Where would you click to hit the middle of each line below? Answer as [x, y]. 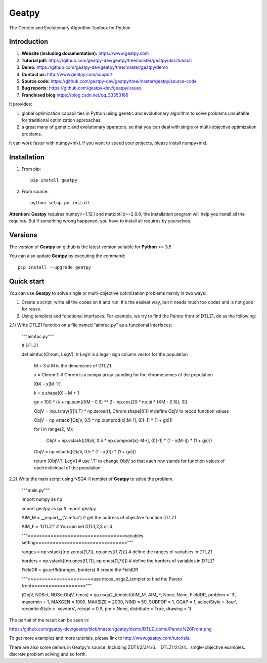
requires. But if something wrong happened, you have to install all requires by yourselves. [100, 221]
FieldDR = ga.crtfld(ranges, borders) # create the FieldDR [80, 570]
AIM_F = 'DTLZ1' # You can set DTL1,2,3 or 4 [67, 527]
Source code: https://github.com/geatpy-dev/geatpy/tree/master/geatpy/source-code [109, 81]
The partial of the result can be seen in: [49, 620]
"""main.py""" [36, 490]
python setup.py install [60, 203]
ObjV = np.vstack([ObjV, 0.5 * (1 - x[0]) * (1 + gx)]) [85, 452]
